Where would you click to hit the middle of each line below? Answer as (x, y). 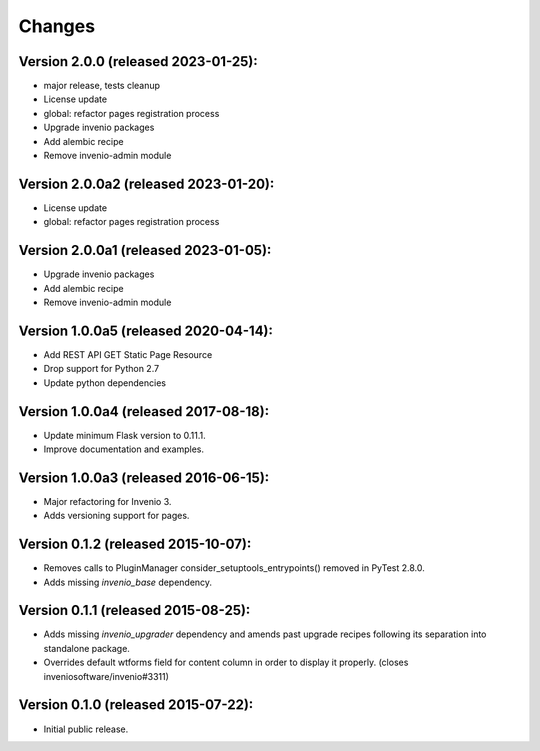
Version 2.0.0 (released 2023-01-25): (138, 61)
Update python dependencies (105, 382)
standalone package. (86, 648)
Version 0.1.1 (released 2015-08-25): (134, 610)
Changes (56, 26)
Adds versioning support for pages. (116, 516)
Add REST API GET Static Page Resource (128, 354)
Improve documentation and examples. (124, 449)
